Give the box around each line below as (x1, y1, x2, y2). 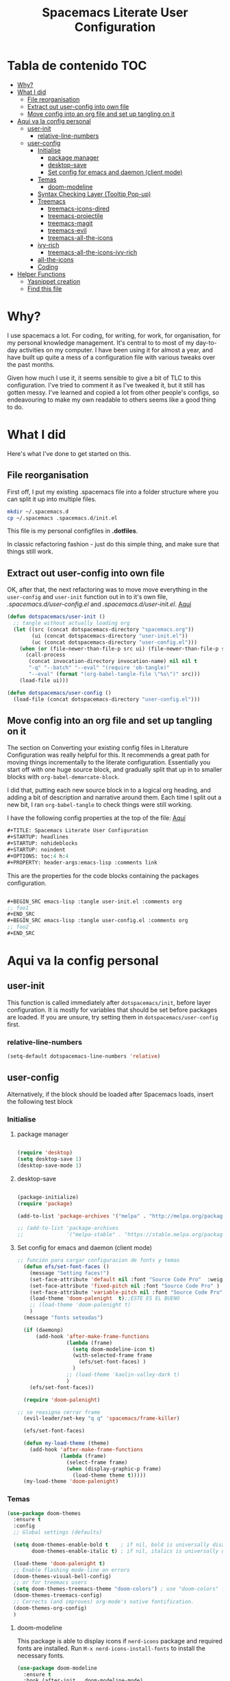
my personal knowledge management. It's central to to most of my (7, 338, 194, 347)
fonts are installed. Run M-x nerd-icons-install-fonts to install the (16, 1644, 206, 1652)
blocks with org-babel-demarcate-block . (7, 773, 120, 781)
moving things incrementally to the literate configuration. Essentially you (7, 758, 211, 766)
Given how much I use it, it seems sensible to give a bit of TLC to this (7, 374, 202, 382)
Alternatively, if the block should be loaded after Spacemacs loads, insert (7, 1090, 214, 1098)
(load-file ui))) (19, 677, 69, 684)
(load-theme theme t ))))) (72, 1472, 146, 1479)
